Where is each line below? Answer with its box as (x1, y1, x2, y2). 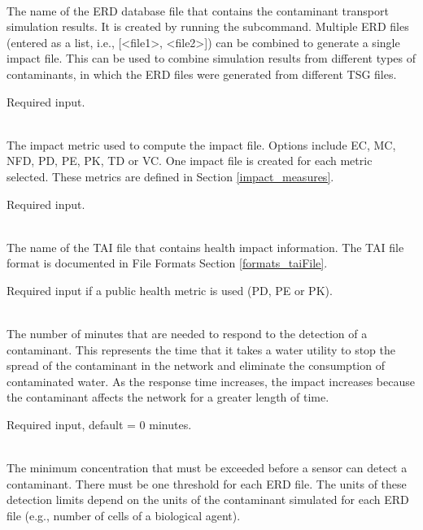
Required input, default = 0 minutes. (7, 416, 192, 433)
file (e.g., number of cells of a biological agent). (7, 507, 241, 524)
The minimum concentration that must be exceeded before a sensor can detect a (7, 459, 408, 476)
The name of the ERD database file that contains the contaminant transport (7, 2, 389, 19)
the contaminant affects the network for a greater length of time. (7, 389, 329, 406)
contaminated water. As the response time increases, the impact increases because (7, 372, 415, 389)
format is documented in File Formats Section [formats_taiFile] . (7, 254, 328, 272)
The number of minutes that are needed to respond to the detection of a (7, 325, 368, 342)
